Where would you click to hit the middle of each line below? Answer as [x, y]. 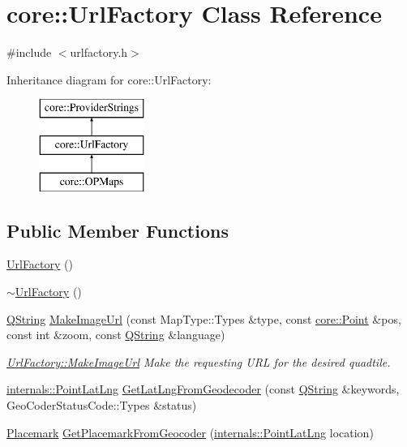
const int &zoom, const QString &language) [116, 335]
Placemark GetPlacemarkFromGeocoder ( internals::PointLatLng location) [190, 432]
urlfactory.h [99, 52]
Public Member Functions [118, 230]
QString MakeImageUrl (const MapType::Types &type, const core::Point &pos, [204, 318]
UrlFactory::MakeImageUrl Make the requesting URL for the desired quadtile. [199, 361]
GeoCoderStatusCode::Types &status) [102, 405]
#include [29, 52]
